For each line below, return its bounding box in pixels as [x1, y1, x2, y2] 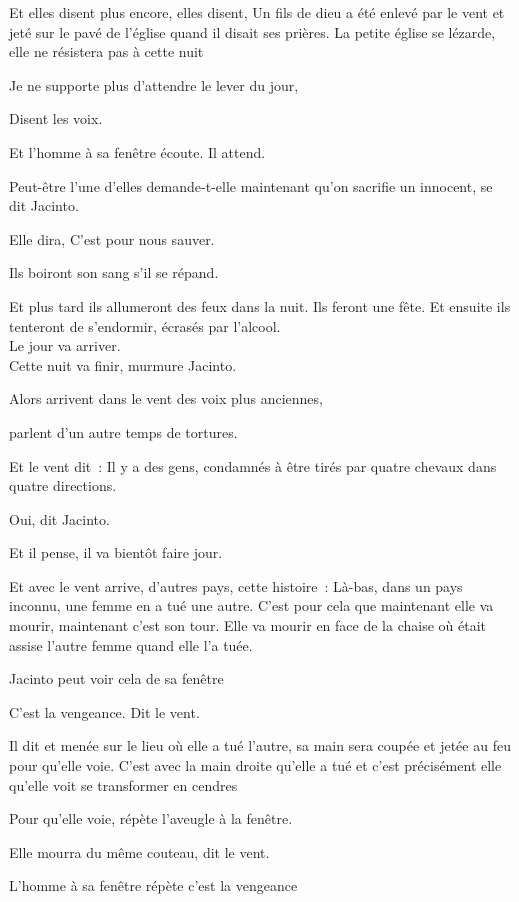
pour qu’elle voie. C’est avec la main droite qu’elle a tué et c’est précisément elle [9, 755, 502, 776]
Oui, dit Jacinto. [9, 508, 110, 529]
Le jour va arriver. [9, 335, 121, 356]
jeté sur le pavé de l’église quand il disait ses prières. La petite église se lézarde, [9, 21, 496, 42]
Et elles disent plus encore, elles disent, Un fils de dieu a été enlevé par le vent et [9, 2, 505, 22]
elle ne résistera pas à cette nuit [9, 41, 204, 62]
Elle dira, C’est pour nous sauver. [9, 228, 215, 249]
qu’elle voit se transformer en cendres [9, 774, 238, 795]
